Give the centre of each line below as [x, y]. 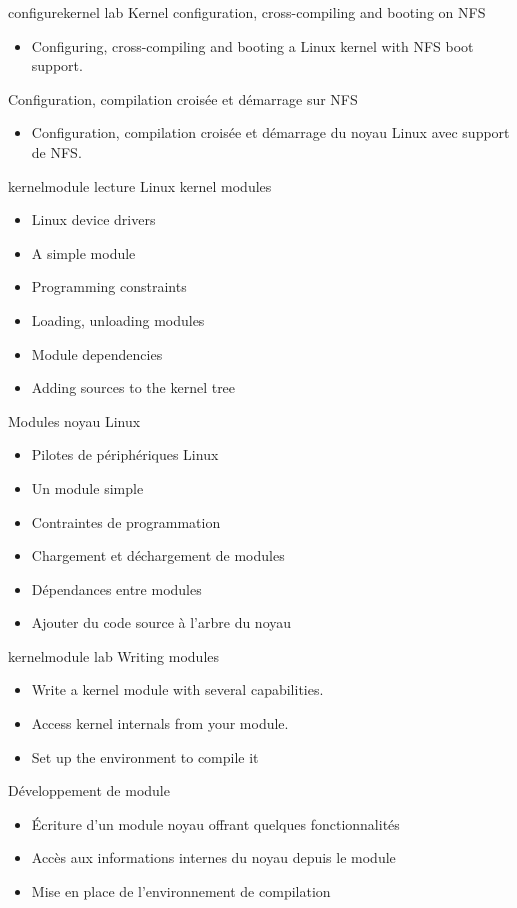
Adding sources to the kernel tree [133, 387]
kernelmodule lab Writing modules [113, 655]
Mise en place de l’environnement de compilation [181, 891]
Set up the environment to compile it [145, 756]
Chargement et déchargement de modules [158, 555]
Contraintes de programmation [126, 521]
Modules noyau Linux [74, 420]
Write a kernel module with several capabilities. [177, 689]
